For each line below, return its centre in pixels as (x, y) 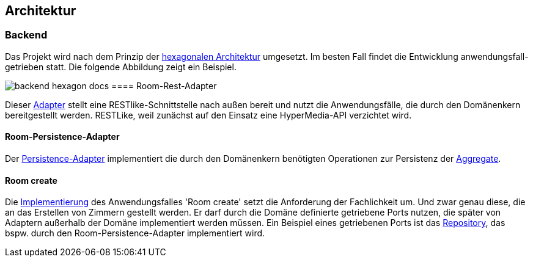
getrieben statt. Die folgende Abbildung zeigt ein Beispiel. (121, 67)
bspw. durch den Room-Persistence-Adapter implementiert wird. (135, 233)
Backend (26, 35)
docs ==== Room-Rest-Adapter (153, 86)
